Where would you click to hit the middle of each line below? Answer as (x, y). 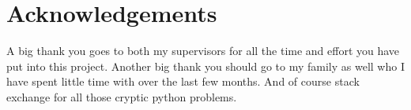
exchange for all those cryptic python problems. (122, 96)
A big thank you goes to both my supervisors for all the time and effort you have (203, 51)
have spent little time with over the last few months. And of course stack (183, 81)
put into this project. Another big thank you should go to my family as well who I (205, 66)
